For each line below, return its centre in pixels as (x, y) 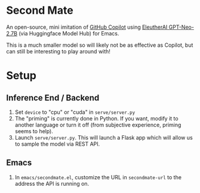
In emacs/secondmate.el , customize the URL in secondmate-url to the (98, 177)
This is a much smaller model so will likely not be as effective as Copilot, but (100, 45)
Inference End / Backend (53, 97)
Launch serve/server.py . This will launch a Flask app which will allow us (104, 137)
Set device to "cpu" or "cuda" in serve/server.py (75, 112)
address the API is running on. (52, 183)
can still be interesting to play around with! (58, 51)
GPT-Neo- (181, 27)
